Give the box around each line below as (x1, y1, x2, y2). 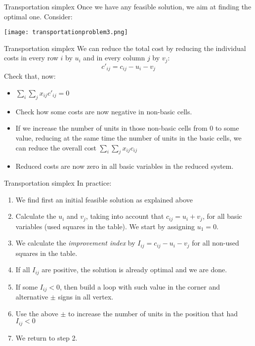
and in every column (83, 52, 145, 63)
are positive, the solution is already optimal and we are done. (42, 264, 227, 275)
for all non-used (192, 238, 239, 248)
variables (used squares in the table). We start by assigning (15, 221, 195, 231)
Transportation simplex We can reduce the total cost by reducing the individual (4, 43, 246, 53)
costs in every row (4, 52, 58, 63)
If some (15, 281, 38, 292)
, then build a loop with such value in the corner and (59, 281, 220, 292)
